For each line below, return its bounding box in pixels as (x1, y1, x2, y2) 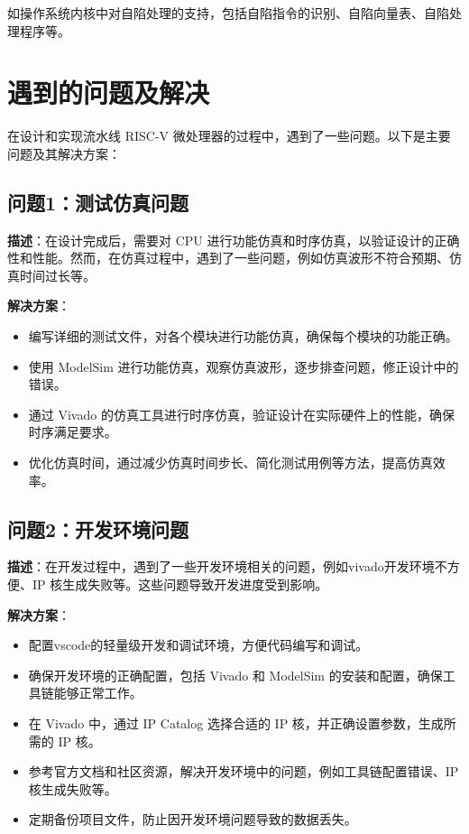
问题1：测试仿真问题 (7, 188, 189, 216)
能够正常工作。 (53, 683, 143, 702)
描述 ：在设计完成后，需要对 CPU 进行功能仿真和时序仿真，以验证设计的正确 (7, 230, 460, 249)
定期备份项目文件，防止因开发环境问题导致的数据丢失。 (28, 810, 357, 829)
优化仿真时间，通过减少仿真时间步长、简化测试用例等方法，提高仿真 (28, 453, 433, 472)
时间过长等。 (19, 265, 96, 284)
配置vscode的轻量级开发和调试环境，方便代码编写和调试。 (28, 635, 369, 654)
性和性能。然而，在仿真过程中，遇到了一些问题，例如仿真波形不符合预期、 (7, 248, 449, 267)
